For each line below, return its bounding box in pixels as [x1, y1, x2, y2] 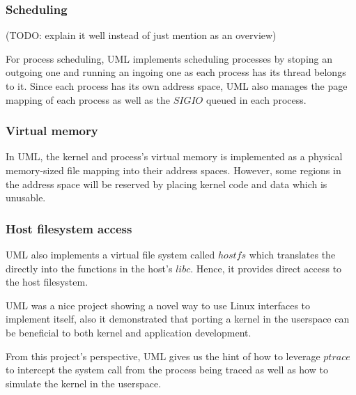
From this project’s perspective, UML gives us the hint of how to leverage [6, 348, 320, 363]
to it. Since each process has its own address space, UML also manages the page [6, 79, 348, 93]
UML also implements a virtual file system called [6, 247, 215, 261]
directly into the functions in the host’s [6, 261, 173, 275]
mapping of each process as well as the [6, 92, 170, 107]
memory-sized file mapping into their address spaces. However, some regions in [6, 163, 341, 177]
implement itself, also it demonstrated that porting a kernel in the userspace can [6, 311, 350, 326]
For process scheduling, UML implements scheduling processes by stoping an [6, 51, 333, 65]
